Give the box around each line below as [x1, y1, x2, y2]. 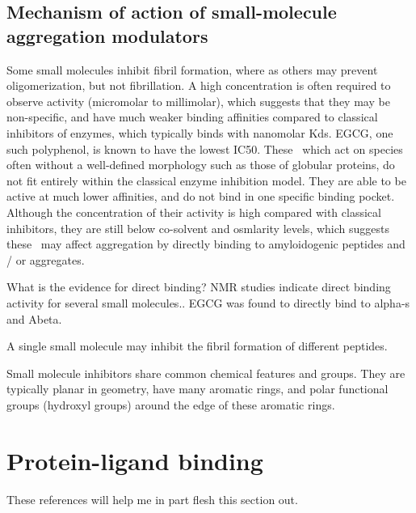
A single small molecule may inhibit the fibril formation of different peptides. [6, 337, 388, 354]
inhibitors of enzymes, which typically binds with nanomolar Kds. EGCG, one [6, 124, 393, 141]
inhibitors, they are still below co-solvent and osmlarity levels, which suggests [6, 219, 389, 236]
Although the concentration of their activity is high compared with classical [6, 203, 381, 220]
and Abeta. [6, 310, 62, 327]
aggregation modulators [6, 23, 208, 48]
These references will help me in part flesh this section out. [6, 490, 298, 507]
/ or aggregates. [6, 251, 85, 268]
